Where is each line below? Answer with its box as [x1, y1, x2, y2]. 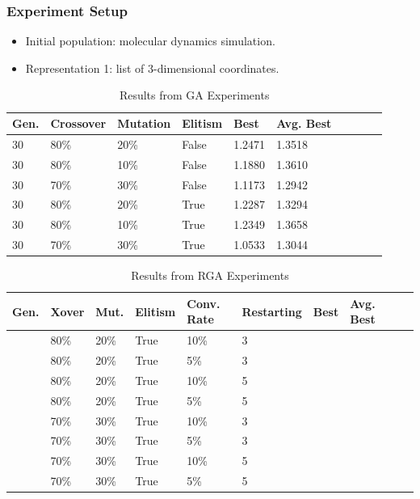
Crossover [50, 115, 107, 131]
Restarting [241, 302, 302, 319]
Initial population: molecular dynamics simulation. [25, 32, 275, 49]
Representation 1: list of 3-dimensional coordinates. [25, 59, 279, 76]
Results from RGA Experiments [131, 267, 289, 284]
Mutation [117, 115, 171, 131]
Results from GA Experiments [119, 87, 270, 104]
